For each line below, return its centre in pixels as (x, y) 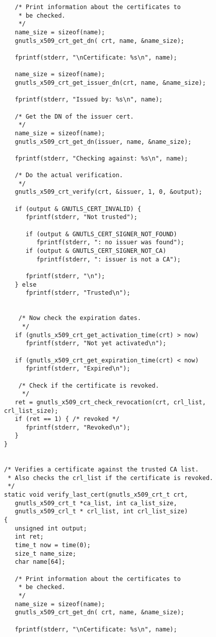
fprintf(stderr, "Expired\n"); (78, 369)
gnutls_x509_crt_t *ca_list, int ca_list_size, (96, 503)
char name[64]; (40, 562)
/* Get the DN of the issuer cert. (74, 116)
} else (26, 284)
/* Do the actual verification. (69, 175)
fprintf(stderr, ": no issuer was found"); (110, 243)
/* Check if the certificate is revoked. (89, 385)
